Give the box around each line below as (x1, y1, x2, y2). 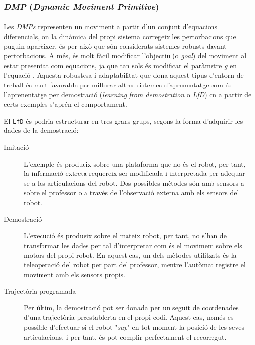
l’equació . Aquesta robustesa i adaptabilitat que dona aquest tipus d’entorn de (4, 70, 244, 80)
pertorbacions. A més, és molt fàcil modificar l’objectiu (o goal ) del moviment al (4, 50, 247, 61)
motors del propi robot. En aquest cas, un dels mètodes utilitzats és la (24, 250, 237, 260)
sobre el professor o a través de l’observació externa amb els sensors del (24, 187, 239, 198)
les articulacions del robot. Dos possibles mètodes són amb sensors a (38, 177, 244, 188)
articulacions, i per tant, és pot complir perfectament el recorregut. (24, 331, 227, 342)
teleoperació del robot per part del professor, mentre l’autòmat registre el (24, 259, 246, 269)
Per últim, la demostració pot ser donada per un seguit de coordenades (24, 302, 239, 312)
